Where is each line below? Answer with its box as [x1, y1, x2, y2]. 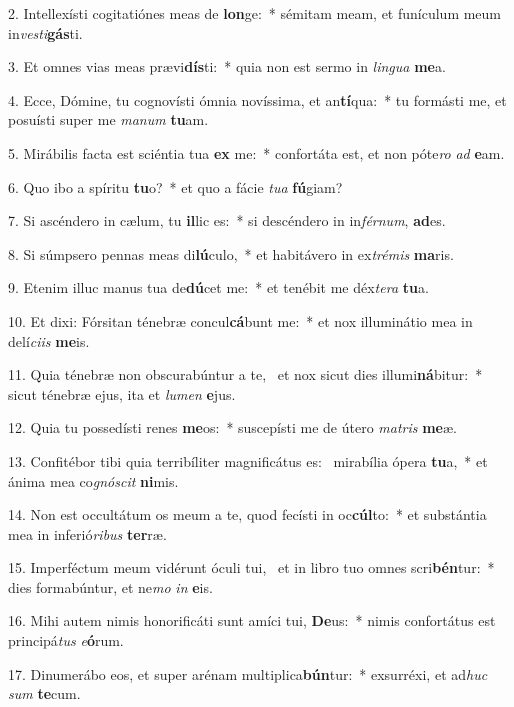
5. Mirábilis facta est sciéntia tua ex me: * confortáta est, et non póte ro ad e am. [8, 142, 505, 163]
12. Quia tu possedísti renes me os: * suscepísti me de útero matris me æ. [8, 417, 457, 438]
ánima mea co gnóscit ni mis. [8, 470, 179, 491]
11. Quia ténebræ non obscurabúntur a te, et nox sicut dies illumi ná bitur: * [8, 364, 483, 385]
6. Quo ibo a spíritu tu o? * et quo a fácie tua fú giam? [8, 176, 343, 197]
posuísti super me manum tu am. [8, 109, 209, 130]
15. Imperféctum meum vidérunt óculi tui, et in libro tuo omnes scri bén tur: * [8, 557, 495, 578]
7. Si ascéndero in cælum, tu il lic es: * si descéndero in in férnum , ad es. [8, 210, 446, 231]
